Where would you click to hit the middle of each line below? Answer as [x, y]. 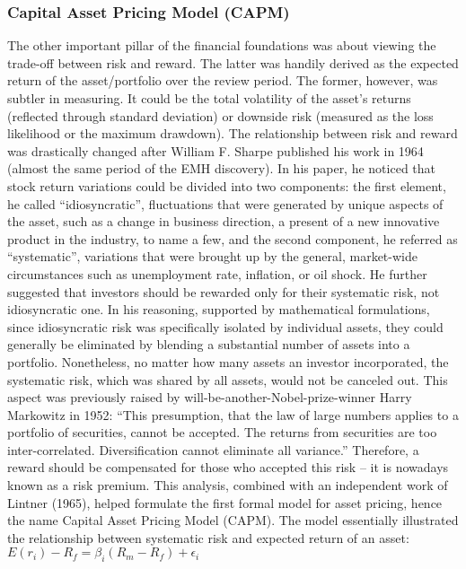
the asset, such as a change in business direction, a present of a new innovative [224, 221]
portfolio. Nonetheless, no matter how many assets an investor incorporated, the [228, 361]
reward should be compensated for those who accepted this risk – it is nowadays [228, 467]
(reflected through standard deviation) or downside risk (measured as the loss [220, 115]
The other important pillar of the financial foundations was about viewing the [222, 45]
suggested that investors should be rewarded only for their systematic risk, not [224, 291]
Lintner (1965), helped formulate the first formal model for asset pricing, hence [225, 502]
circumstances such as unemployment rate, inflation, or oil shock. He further [217, 273]
